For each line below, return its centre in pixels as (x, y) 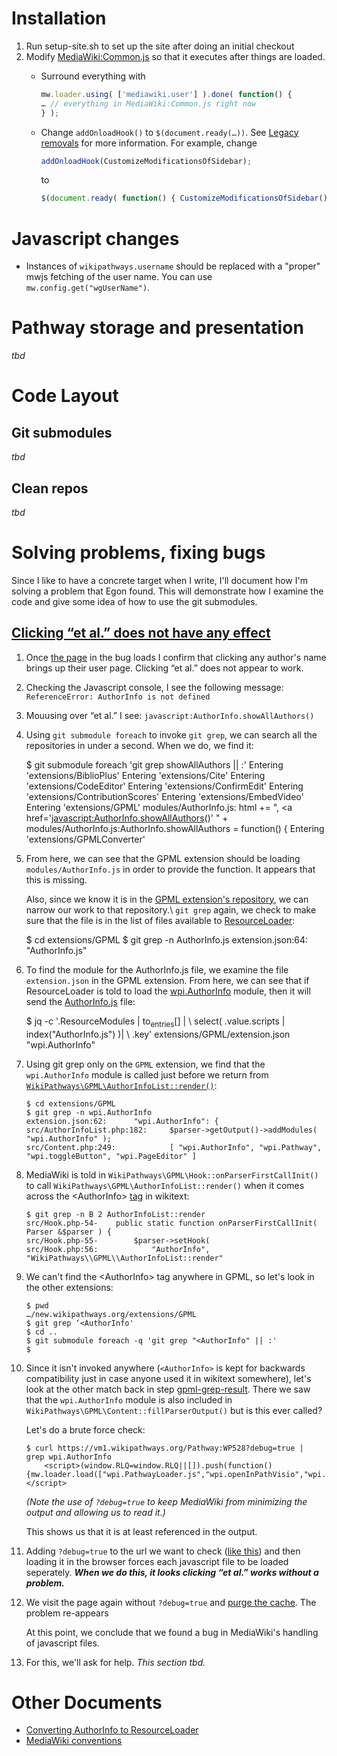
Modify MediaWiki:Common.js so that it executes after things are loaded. (175, 56)
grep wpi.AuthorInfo (68, 1457)
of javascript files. (62, 1643)
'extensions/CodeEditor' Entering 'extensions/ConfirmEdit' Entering (164, 786)
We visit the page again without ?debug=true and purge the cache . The (171, 1602)
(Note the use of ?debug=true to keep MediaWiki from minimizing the (166, 1501)
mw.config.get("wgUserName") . (88, 288)
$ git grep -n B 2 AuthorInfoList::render (115, 1214)
